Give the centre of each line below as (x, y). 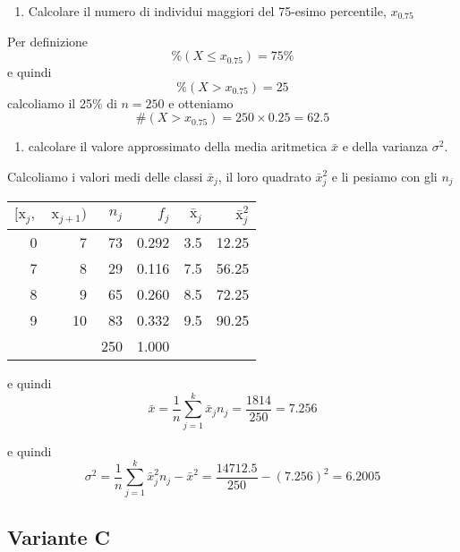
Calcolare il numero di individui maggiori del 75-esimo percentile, (207, 11)
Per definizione (48, 41)
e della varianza (385, 146)
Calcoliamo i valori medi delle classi (105, 176)
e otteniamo (201, 102)
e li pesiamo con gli (384, 176)
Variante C (59, 536)
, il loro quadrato (264, 176)
